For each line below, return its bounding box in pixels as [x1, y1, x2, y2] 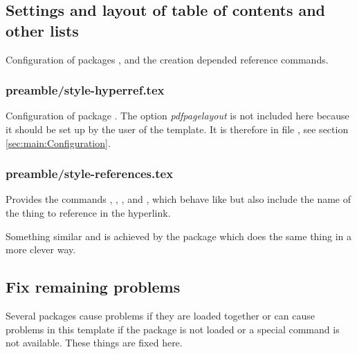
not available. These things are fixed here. [6, 335, 183, 350]
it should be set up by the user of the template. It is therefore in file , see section [6, 122, 349, 136]
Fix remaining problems [6, 276, 181, 297]
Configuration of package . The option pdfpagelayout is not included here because [6, 108, 349, 123]
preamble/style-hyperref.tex [6, 81, 165, 99]
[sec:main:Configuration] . [6, 135, 111, 150]
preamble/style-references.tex [6, 165, 174, 182]
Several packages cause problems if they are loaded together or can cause [6, 308, 315, 322]
